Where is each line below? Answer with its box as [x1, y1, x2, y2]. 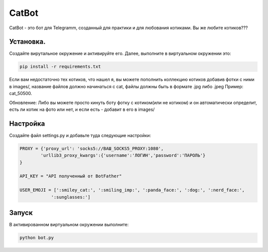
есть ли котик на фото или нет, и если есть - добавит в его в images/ [9, 106, 155, 112]
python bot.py [19, 235, 54, 241]
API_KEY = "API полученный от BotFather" [19, 173, 122, 179]
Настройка [9, 119, 45, 128]
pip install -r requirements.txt [19, 64, 101, 69]
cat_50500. [9, 91, 32, 97]
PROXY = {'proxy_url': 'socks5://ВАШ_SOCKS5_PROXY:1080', [19, 146, 164, 151]
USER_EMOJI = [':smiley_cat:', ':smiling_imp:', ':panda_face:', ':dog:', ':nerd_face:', [19, 187, 245, 193]
